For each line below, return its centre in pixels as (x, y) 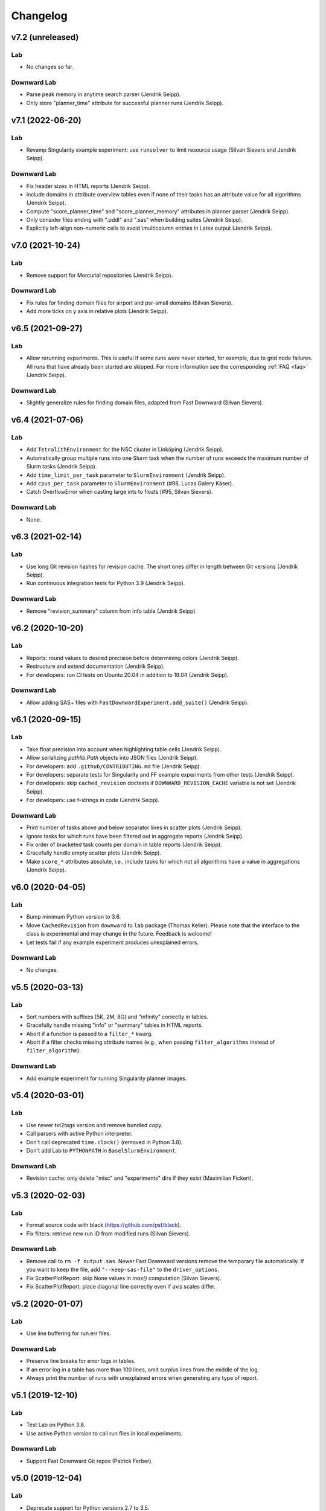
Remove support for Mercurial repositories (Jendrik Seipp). (100, 275)
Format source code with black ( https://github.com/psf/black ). (104, 1225)
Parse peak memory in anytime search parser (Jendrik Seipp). (104, 94)
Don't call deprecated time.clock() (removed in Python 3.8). (104, 1142)
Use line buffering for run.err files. (69, 1333)
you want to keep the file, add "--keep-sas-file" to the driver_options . (123, 1270)
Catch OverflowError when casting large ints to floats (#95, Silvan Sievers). (120, 492)
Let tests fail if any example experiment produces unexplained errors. (113, 942)
